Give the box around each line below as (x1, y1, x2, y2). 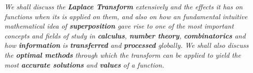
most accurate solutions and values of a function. (4, 59, 164, 70)
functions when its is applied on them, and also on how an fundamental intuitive (4, 11, 248, 21)
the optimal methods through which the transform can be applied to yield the (4, 49, 241, 60)
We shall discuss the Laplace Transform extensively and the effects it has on (4, 1, 243, 11)
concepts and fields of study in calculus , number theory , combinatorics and (4, 30, 246, 40)
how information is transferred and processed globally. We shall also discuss (4, 40, 249, 50)
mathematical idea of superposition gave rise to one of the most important (4, 21, 234, 31)
